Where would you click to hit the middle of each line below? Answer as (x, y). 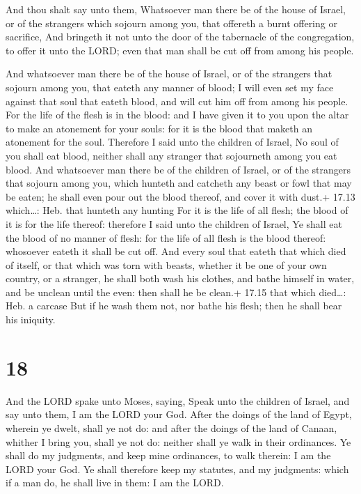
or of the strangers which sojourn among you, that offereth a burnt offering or (171, 23)
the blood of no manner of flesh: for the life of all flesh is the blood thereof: (166, 237)
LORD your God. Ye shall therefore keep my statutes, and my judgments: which (177, 469)
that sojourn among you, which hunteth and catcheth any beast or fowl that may (179, 183)
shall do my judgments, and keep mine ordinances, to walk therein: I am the (168, 455)
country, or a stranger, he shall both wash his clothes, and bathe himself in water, (180, 278)
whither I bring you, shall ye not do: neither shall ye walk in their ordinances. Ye (178, 441)
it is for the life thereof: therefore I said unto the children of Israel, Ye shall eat (174, 223)
